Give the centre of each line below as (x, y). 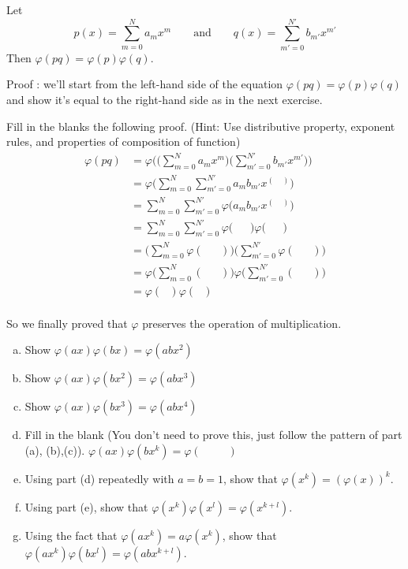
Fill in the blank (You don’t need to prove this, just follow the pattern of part (213, 435)
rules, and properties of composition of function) (124, 141)
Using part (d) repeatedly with (99, 478)
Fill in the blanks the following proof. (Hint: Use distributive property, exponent (201, 126)
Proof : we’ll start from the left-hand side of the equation (145, 84)
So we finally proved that (67, 323)
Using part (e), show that (86, 506)
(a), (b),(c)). (55, 450)
